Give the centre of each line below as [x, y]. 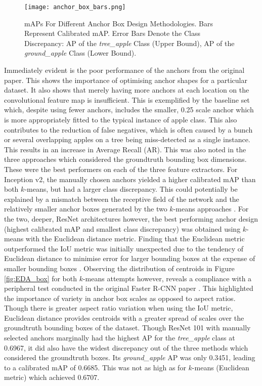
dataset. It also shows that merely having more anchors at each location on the [127, 90]
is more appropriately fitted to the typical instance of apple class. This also [121, 119]
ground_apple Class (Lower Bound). [80, 53]
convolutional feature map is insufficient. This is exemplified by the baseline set [127, 99]
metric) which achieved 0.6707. [52, 377]
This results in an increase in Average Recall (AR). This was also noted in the [125, 149]
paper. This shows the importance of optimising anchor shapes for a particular [126, 80]
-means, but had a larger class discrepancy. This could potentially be [131, 189]
